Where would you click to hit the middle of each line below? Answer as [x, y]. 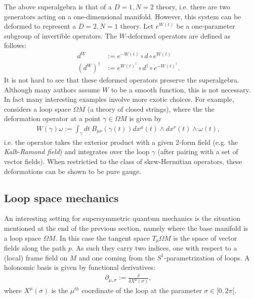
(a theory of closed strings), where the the [151, 108]
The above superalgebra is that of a [58, 6]
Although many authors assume [52, 89]
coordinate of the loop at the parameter [142, 290]
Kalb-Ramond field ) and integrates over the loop [77, 151]
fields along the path [35, 248]
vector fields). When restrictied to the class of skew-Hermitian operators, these [123, 161]
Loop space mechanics [62, 197]
